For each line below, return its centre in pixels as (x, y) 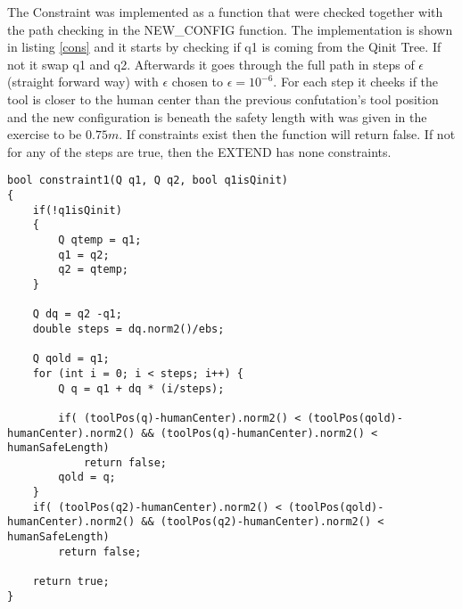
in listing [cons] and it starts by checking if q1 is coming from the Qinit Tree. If (224, 47)
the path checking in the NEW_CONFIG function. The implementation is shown (230, 29)
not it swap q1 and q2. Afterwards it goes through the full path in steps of (211, 64)
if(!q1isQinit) (77, 210)
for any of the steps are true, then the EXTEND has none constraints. (199, 151)
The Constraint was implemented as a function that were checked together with (225, 12)
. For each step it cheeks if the (356, 82)
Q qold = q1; (71, 359)
